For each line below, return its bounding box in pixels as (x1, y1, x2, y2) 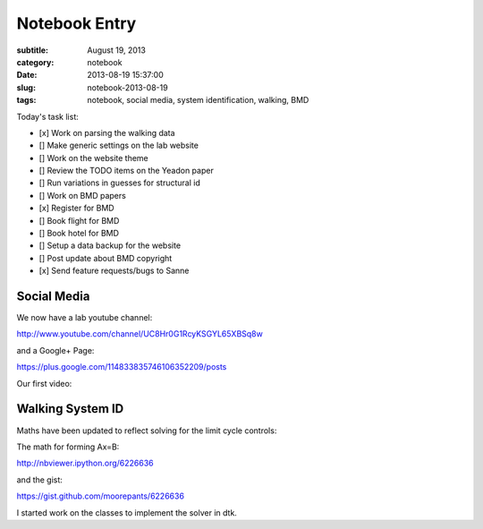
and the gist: (16, 474, 63, 485)
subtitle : (16, 45, 49, 55)
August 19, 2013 (87, 45, 147, 55)
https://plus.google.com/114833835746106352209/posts (16, 362, 227, 372)
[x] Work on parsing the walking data (38, 127, 175, 138)
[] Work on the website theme (38, 152, 149, 163)
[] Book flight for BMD (38, 215, 120, 226)
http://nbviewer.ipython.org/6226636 (16, 457, 154, 469)
